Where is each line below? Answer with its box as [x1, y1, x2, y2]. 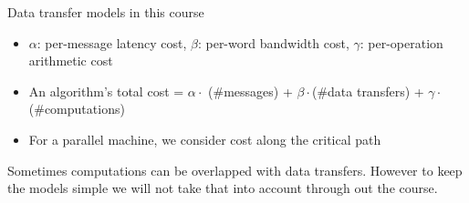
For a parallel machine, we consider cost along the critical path [28, 129, 381, 148]
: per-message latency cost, [36, 33, 187, 52]
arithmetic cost [28, 51, 113, 70]
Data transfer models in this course [7, 3, 204, 21]
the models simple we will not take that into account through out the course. [7, 178, 438, 198]
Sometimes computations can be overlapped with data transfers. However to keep [7, 160, 463, 179]
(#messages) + [208, 81, 293, 100]
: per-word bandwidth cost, [197, 33, 349, 52]
